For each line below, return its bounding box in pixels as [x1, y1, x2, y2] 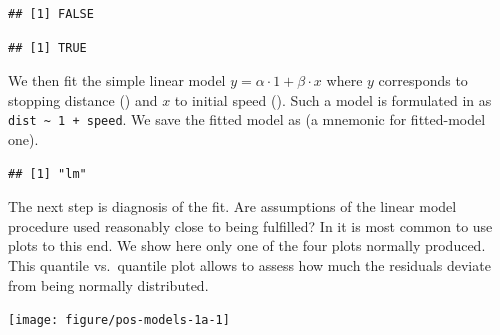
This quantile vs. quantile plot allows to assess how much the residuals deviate [8, 255, 491, 275]
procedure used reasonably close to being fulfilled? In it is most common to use [8, 215, 493, 236]
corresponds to [378, 70, 468, 91]
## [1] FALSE [8, 7, 94, 21]
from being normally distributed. [8, 274, 209, 295]
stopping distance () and [8, 89, 158, 110]
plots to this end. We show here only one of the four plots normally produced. [8, 235, 486, 256]
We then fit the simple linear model [8, 70, 226, 91]
